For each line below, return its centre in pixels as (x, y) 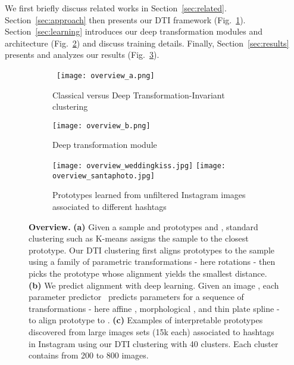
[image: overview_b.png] (101, 126)
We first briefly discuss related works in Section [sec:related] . (116, 8)
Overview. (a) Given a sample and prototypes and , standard (143, 226)
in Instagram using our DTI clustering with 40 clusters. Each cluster (154, 343)
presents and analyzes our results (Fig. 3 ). (82, 55)
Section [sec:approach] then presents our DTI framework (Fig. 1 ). (125, 19)
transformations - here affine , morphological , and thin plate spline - (154, 308)
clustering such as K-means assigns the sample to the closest (139, 238)
